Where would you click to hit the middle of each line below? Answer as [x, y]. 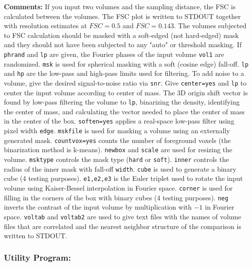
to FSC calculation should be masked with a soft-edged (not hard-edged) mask [121, 35]
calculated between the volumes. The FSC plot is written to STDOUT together [122, 16]
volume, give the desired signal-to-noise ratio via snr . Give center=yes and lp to [125, 82]
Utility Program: [37, 257]
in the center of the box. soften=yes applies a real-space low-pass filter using [119, 121]
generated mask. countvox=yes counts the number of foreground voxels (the [117, 140]
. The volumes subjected [210, 26]
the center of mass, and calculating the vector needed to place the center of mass [125, 111]
